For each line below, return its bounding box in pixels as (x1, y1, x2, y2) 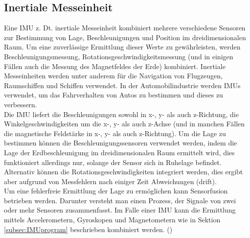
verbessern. (4, 99, 37, 109)
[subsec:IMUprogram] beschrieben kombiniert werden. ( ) (4, 224, 173, 234)
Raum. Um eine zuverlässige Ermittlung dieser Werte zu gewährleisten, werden (4, 42, 241, 52)
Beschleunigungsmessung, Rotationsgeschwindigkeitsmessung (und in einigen (4, 51, 233, 61)
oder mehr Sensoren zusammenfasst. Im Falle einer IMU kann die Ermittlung (4, 205, 236, 215)
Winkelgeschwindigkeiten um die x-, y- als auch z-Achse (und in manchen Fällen (4, 119, 245, 129)
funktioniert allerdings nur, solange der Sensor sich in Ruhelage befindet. (4, 157, 222, 167)
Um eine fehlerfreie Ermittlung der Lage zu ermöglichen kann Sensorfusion (4, 186, 228, 196)
